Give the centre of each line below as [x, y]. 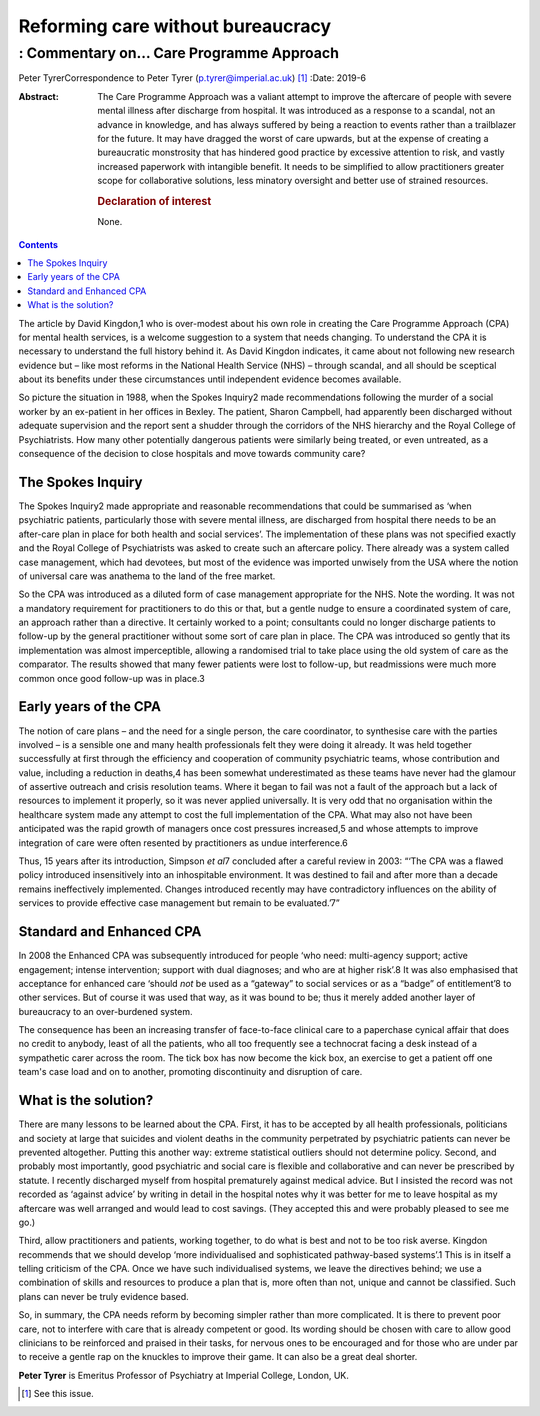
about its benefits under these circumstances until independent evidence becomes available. [210, 379]
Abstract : [38, 96]
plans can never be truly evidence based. [103, 1296]
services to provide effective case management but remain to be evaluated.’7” [179, 903]
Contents [38, 244]
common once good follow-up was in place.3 [111, 678]
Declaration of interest [154, 201]
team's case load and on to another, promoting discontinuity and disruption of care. [190, 1072]
